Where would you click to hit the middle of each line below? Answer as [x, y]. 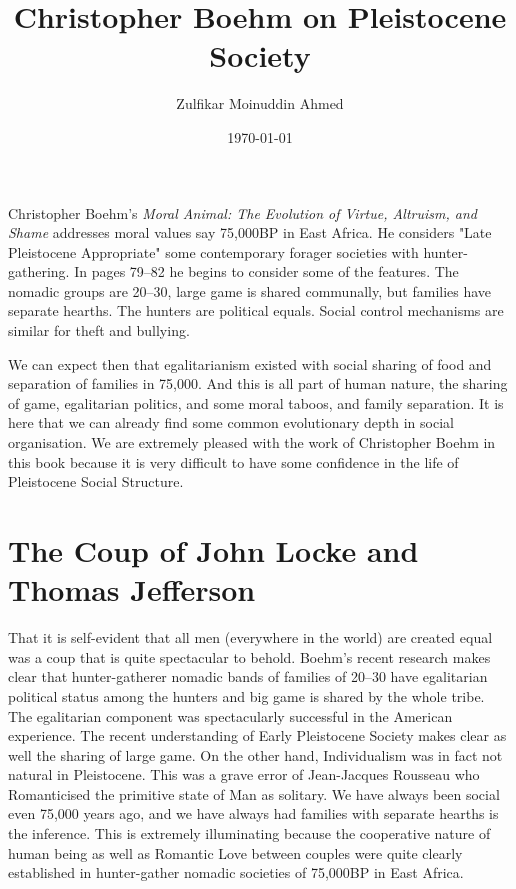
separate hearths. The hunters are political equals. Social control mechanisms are [256, 310]
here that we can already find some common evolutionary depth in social [231, 422]
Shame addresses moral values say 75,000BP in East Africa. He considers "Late [250, 232]
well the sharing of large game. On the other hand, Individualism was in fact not [255, 754]
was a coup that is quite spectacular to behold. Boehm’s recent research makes [249, 656]
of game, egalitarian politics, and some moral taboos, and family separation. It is [256, 402]
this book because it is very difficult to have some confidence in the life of [233, 461]
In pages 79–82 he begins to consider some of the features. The [266, 271]
